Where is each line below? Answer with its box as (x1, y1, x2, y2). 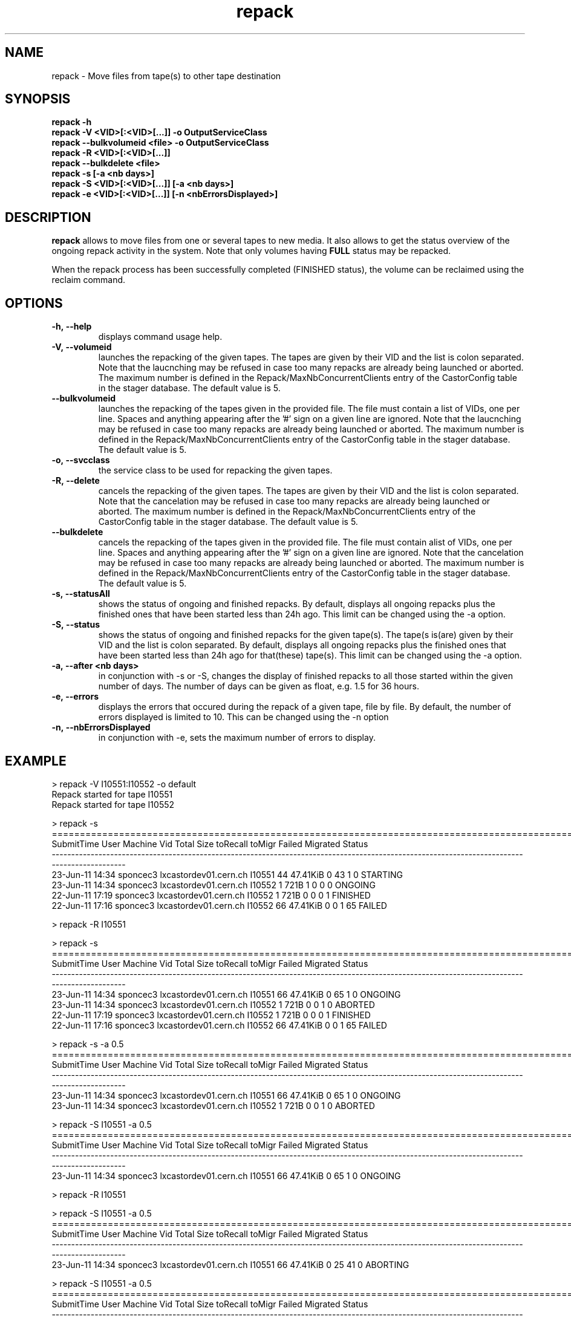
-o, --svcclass (51, 455, 110, 466)
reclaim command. (51, 275, 126, 285)
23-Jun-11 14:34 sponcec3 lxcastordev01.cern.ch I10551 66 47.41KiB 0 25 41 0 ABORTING (51, 1259, 409, 1270)
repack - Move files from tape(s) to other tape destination (51, 70, 281, 81)
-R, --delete (51, 475, 100, 486)
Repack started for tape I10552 (51, 799, 175, 810)
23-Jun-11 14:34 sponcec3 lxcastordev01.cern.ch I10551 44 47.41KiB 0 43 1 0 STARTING (51, 869, 403, 880)
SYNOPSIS (5, 91, 71, 107)
